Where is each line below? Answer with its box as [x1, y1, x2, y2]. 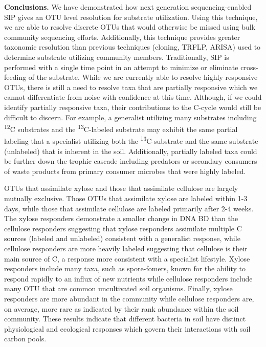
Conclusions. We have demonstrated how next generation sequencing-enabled [4, 2, 252, 12]
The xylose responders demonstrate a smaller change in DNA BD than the [4, 213, 238, 224]
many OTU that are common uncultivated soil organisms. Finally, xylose [4, 283, 233, 294]
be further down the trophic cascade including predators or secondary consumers [4, 156, 257, 166]
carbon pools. [4, 333, 47, 344]
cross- [240, 61, 258, 72]
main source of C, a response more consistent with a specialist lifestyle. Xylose [4, 253, 250, 264]
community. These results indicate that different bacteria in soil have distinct [4, 313, 246, 324]
